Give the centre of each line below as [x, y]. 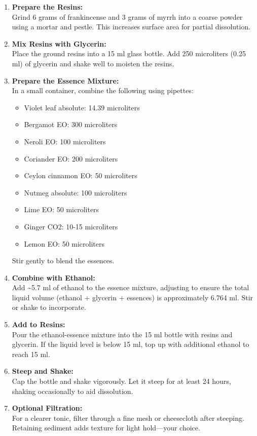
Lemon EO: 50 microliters [64, 243]
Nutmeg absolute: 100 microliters [76, 192]
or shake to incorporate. [49, 307]
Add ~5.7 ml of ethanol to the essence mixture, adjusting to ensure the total [131, 287]
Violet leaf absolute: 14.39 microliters [82, 107]
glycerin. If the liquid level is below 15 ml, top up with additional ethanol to [131, 344]
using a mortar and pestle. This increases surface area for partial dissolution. [131, 27]
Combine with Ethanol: [53, 277]
